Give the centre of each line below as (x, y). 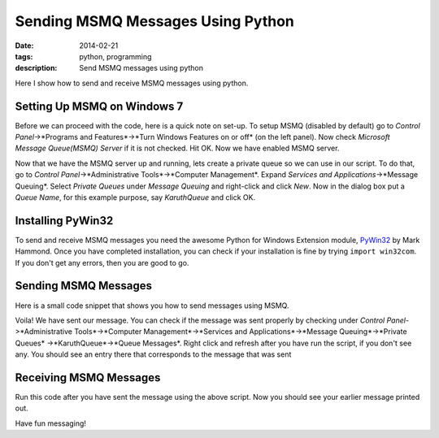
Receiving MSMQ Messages (88, 377)
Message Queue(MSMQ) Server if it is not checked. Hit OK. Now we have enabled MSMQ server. (177, 148)
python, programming (115, 56)
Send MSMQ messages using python (141, 68)
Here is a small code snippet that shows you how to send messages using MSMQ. (152, 306)
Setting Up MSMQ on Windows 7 (99, 106)
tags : (24, 56)
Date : (24, 46)
